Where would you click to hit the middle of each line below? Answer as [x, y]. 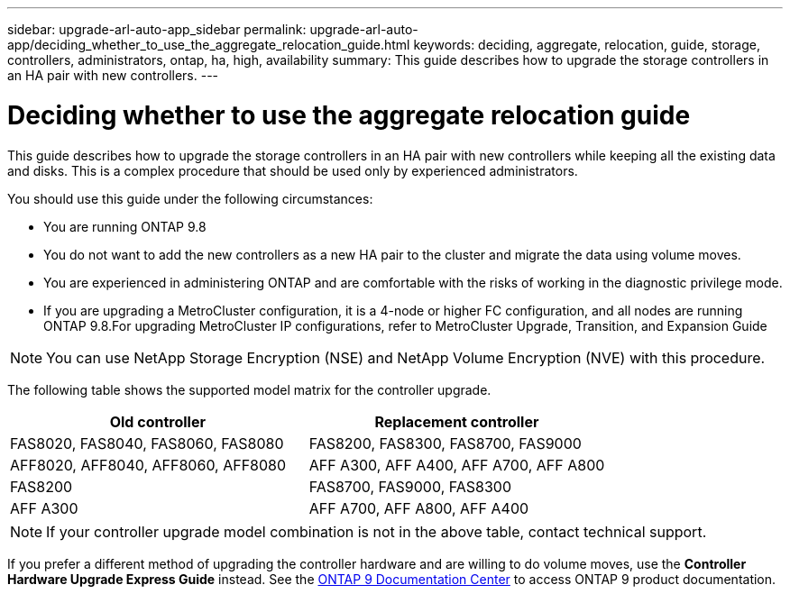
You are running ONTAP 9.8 [125, 226]
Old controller [157, 421]
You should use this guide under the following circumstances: [190, 198]
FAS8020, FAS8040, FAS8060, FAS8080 [147, 443]
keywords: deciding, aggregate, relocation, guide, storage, [587, 45]
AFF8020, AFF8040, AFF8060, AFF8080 [148, 465]
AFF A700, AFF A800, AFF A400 [419, 508]
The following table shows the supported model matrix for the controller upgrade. [249, 389]
